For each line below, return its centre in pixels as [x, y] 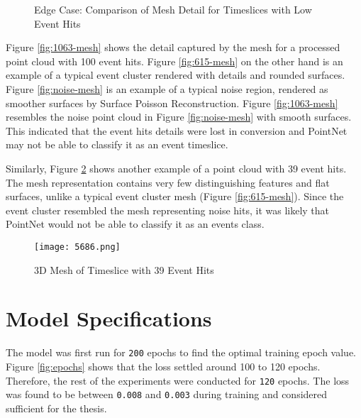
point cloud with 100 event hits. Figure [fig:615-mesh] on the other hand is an [174, 61]
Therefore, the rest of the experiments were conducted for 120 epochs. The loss [178, 380]
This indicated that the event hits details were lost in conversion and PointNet [177, 130]
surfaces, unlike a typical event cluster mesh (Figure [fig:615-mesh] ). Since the [175, 196]
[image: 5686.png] [77, 247]
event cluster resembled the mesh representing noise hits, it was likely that [168, 210]
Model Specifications [109, 318]
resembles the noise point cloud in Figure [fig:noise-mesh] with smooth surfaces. [179, 117]
